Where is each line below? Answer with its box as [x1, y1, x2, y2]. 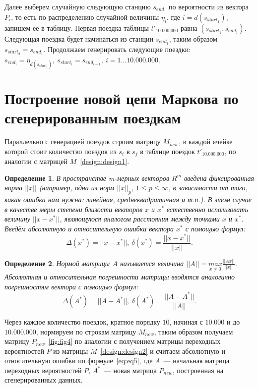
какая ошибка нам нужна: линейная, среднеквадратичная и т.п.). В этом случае [4, 194, 252, 205]
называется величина [120, 258, 184, 268]
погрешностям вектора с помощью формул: [4, 281, 138, 291]
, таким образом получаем [154, 326, 233, 336]
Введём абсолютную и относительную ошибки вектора [4, 223, 174, 233]
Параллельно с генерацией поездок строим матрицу [4, 136, 161, 147]
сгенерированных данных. [4, 375, 83, 385]
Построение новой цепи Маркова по [4, 88, 239, 108]
